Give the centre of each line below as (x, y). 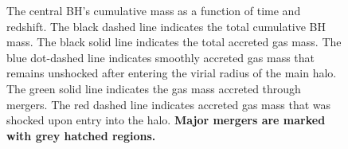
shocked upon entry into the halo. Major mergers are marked (166, 120)
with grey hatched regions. (81, 135)
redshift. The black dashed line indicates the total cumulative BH (166, 26)
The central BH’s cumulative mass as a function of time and (154, 10)
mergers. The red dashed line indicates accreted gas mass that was (169, 104)
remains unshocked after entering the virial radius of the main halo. (172, 73)
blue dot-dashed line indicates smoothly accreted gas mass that (161, 57)
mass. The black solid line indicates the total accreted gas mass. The (174, 42)
